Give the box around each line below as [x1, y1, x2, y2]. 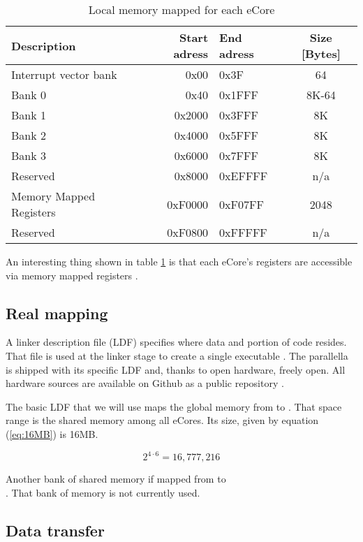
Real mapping [6, 302, 108, 323]
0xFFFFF [219, 224, 267, 240]
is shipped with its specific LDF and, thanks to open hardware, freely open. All [6, 362, 346, 376]
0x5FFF [219, 127, 258, 143]
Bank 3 [11, 147, 47, 163]
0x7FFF [219, 147, 258, 163]
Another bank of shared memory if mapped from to [6, 471, 226, 486]
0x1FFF [219, 87, 258, 103]
